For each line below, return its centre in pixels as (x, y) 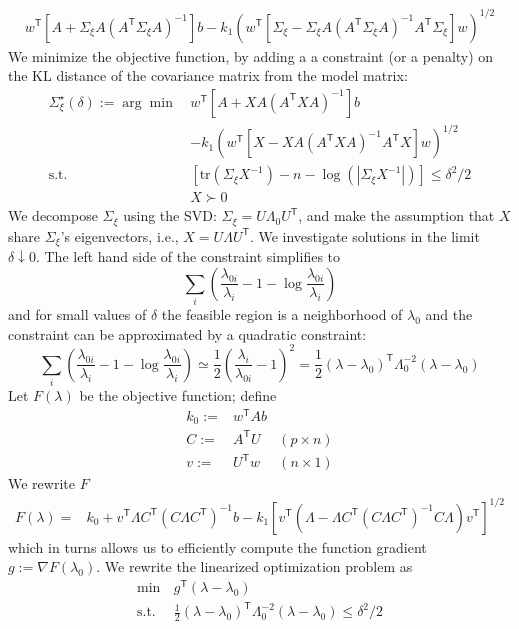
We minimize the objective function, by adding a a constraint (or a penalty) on (251, 55)
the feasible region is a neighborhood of (282, 314)
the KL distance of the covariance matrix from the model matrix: (208, 75)
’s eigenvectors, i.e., (119, 235)
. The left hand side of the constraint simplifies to (188, 256)
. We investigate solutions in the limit (364, 235)
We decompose (53, 215)
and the (449, 314)
